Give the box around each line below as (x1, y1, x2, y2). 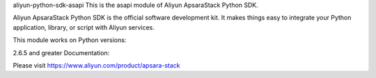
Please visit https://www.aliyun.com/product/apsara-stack (13, 61, 180, 69)
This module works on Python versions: (13, 36, 127, 44)
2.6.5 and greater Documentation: (13, 48, 110, 57)
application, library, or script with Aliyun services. (13, 23, 155, 31)
